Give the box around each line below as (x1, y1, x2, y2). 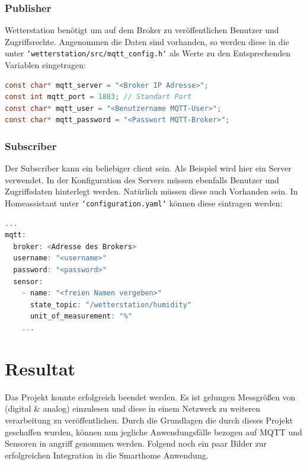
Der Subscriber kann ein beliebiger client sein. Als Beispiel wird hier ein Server (5, 162, 292, 174)
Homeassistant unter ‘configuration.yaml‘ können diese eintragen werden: (5, 197, 283, 209)
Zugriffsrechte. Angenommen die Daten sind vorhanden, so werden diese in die (5, 35, 289, 47)
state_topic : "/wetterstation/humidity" (30, 300, 192, 309)
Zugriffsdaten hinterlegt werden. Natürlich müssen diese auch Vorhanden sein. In (5, 185, 298, 198)
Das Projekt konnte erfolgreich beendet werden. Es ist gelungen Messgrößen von (5, 390, 296, 403)
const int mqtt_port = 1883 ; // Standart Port (5, 93, 192, 101)
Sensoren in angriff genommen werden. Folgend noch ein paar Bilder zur (5, 437, 267, 450)
